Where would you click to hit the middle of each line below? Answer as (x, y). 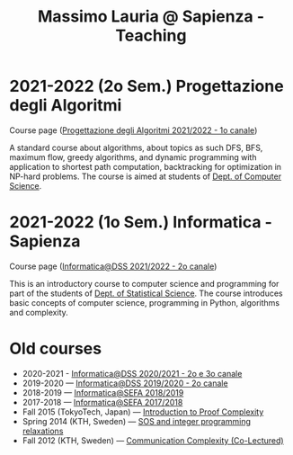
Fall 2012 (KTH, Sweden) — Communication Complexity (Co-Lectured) (153, 440)
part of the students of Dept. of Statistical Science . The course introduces (146, 293)
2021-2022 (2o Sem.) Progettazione (147, 86)
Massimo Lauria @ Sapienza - (151, 17)
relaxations (43, 431)
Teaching (151, 36)
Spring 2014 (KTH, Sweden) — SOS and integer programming (137, 421)
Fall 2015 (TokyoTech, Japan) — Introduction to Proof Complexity (143, 412)
